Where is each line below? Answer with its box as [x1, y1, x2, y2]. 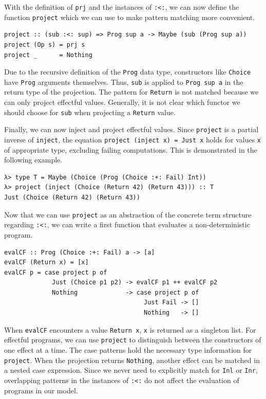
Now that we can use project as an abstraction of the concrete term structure [4, 209, 252, 220]
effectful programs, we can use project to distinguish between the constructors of [4, 334, 261, 345]
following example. [4, 154, 63, 165]
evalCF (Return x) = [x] [4, 259, 89, 266]
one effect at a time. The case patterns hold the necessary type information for [4, 344, 252, 355]
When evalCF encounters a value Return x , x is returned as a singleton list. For [4, 324, 256, 335]
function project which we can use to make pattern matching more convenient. [4, 11, 255, 22]
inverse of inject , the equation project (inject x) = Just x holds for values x [4, 134, 261, 144]
